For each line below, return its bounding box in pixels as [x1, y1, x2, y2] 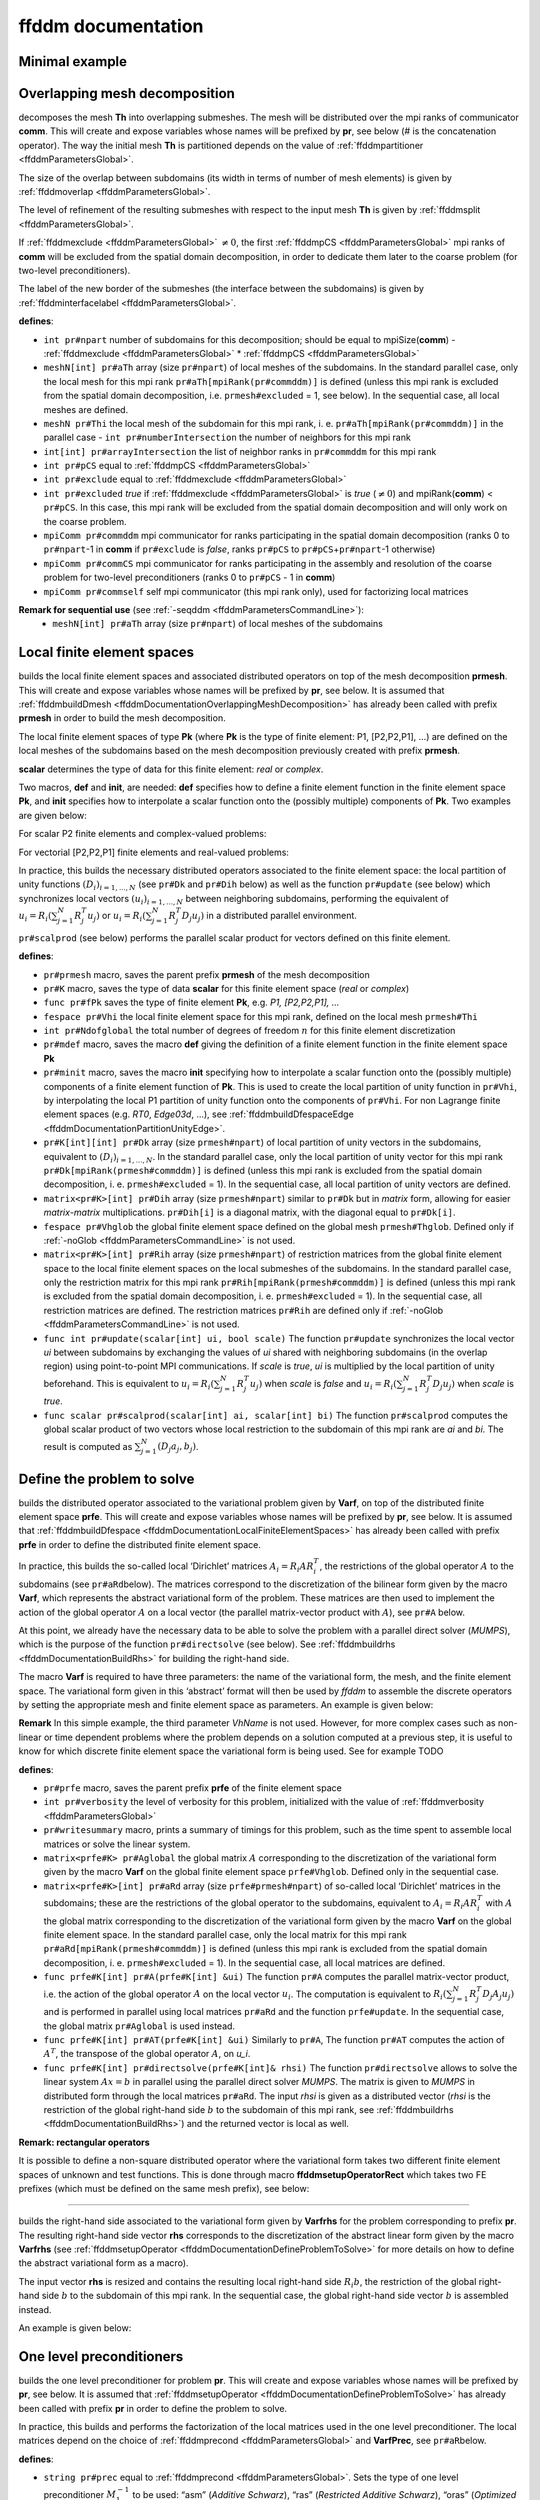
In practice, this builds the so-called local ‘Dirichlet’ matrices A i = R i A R [18, 1560, 314, 1574]
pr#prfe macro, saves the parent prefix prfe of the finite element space [43, 1781, 342, 1794]
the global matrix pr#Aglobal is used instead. [43, 2020, 235, 2032]
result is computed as [43, 1440, 133, 1452]
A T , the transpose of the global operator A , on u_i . [43, 2046, 251, 2060]
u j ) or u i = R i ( [86, 909, 147, 924]
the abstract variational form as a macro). [18, 2257, 189, 2269]
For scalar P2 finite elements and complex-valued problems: [18, 828, 267, 840]
